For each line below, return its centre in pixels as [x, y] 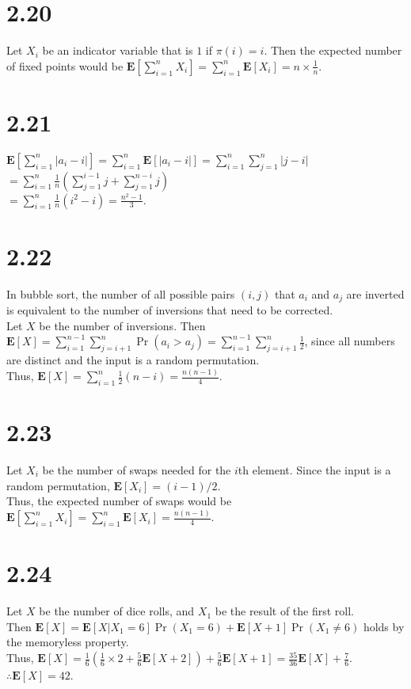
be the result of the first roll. [285, 611]
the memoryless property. [68, 642]
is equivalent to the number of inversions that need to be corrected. [170, 310]
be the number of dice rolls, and [117, 611]
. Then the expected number [333, 50]
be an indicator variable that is [118, 50]
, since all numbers [350, 341]
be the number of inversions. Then [122, 325]
